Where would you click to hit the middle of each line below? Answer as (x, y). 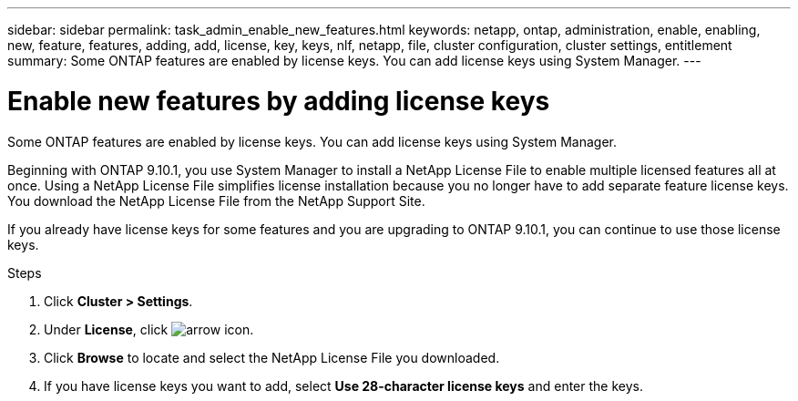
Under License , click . (149, 329)
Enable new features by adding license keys (279, 101)
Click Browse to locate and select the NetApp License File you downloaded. (272, 357)
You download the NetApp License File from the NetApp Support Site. (216, 200)
